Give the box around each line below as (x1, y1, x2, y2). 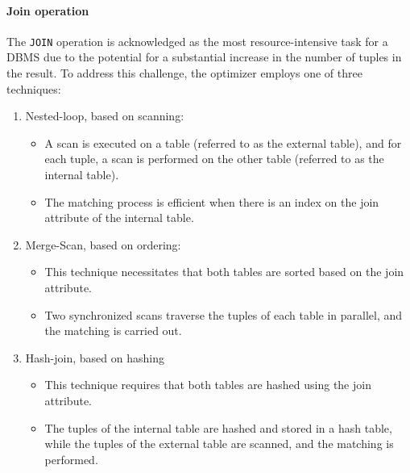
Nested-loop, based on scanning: (25, 107, 184, 124)
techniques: (6, 80, 61, 97)
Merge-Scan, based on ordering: (25, 236, 181, 253)
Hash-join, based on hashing (25, 349, 164, 366)
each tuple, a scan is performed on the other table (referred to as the (44, 150, 384, 167)
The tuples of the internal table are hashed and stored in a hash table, (44, 419, 392, 436)
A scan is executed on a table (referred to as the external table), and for (44, 134, 402, 151)
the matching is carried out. (44, 322, 182, 339)
